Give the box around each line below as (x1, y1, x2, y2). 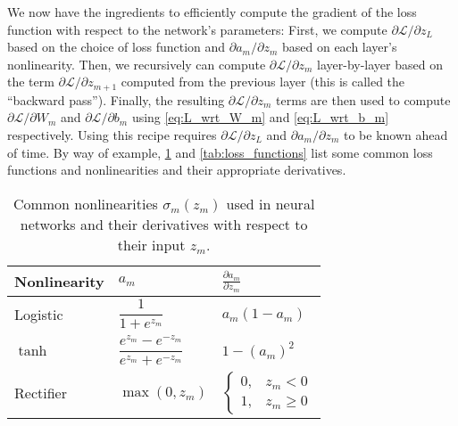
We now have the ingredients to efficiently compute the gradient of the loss (7, 3, 417, 20)
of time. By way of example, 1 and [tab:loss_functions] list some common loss (7, 143, 433, 161)
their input (117, 233, 186, 255)
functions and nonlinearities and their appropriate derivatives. (7, 160, 346, 179)
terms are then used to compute (276, 90, 451, 109)
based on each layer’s (281, 37, 397, 56)
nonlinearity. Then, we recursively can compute (7, 54, 266, 73)
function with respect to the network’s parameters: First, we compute (7, 20, 387, 38)
